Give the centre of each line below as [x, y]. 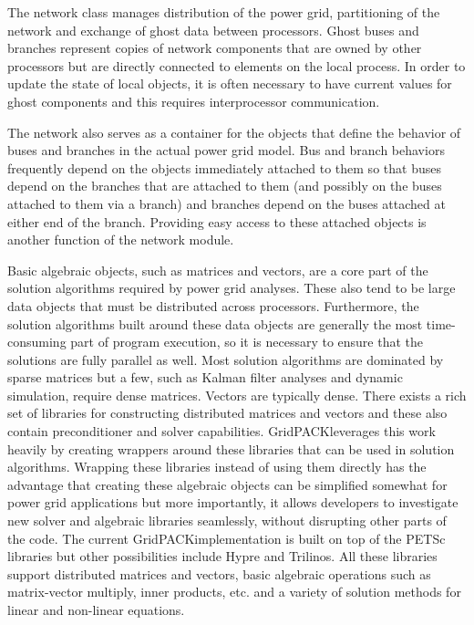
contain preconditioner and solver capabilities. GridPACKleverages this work [222, 431]
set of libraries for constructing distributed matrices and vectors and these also [227, 413]
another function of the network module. [121, 240]
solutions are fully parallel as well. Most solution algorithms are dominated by [226, 359]
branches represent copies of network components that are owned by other [215, 48]
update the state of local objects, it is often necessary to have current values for [230, 83]
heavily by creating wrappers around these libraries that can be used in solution [231, 448]
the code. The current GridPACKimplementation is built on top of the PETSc [227, 538]
